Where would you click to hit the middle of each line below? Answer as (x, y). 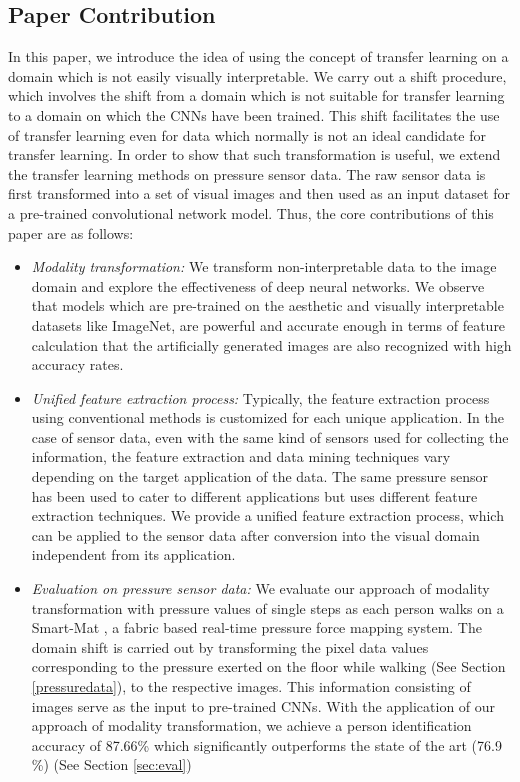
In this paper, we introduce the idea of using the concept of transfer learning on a (258, 56)
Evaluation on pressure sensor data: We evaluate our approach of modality (260, 588)
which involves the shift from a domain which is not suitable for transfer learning (256, 95)
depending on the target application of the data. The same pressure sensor (260, 476)
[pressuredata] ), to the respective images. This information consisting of (251, 686)
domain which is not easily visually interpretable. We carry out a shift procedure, (257, 75)
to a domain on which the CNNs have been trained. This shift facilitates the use (254, 114)
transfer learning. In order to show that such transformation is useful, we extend (254, 154)
